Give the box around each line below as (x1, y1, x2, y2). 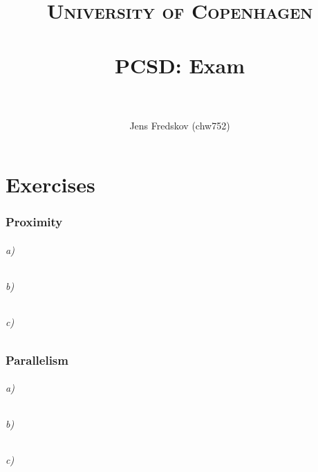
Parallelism (6, 351, 68, 368)
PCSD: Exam (114, 51, 245, 79)
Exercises (6, 170, 95, 199)
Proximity (6, 213, 63, 230)
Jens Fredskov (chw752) (129, 118, 230, 132)
